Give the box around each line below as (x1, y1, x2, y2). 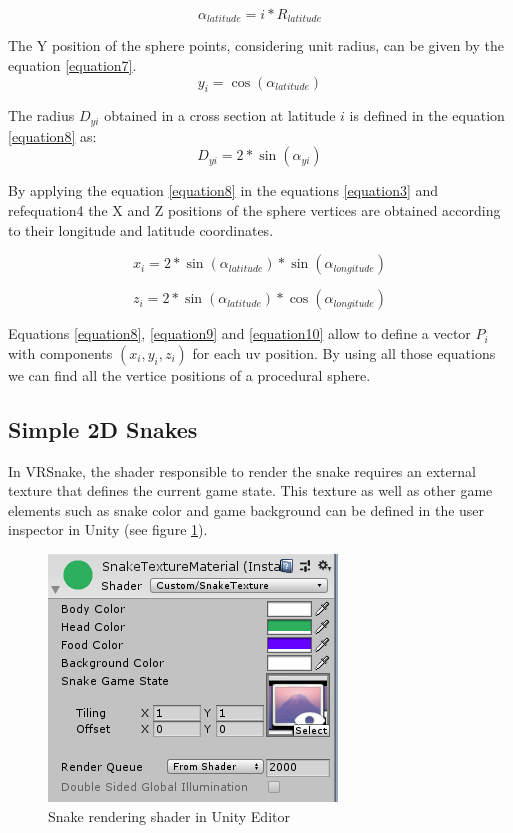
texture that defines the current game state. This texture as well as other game (8, 480, 493, 501)
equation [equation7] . (8, 55, 137, 76)
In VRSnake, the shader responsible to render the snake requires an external (8, 460, 476, 481)
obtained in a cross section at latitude (104, 105, 336, 126)
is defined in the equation (349, 105, 505, 126)
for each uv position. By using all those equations (192, 342, 496, 363)
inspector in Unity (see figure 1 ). (8, 519, 208, 540)
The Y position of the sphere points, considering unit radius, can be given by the (8, 35, 504, 56)
